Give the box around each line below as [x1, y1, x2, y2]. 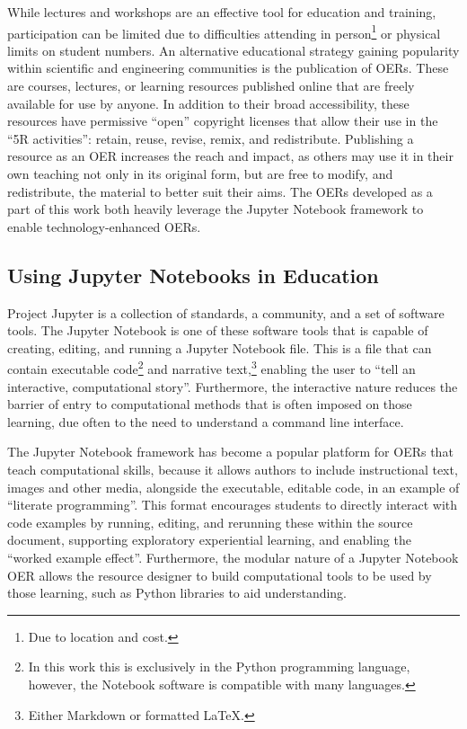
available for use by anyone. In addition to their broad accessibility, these [7, 93, 410, 112]
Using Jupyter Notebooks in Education [7, 261, 379, 289]
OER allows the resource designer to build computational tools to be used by [7, 565, 432, 584]
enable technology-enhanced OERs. [7, 217, 201, 236]
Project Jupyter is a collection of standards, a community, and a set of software [7, 303, 445, 322]
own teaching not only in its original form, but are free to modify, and [7, 164, 393, 182]
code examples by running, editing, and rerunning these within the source [7, 512, 413, 531]
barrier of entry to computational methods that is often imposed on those [7, 395, 412, 413]
